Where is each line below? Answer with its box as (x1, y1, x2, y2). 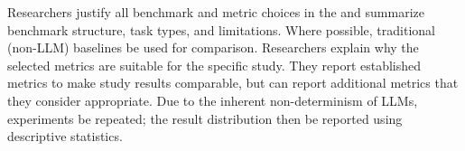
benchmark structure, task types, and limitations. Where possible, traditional (7, 20, 435, 39)
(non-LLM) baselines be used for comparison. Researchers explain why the (7, 38, 419, 57)
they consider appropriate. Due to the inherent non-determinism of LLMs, (7, 90, 418, 109)
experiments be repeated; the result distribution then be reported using (7, 109, 403, 127)
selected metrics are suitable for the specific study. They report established (7, 55, 422, 74)
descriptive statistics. (7, 127, 123, 146)
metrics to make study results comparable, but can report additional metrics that (7, 73, 459, 92)
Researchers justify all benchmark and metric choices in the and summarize (7, 3, 424, 21)
